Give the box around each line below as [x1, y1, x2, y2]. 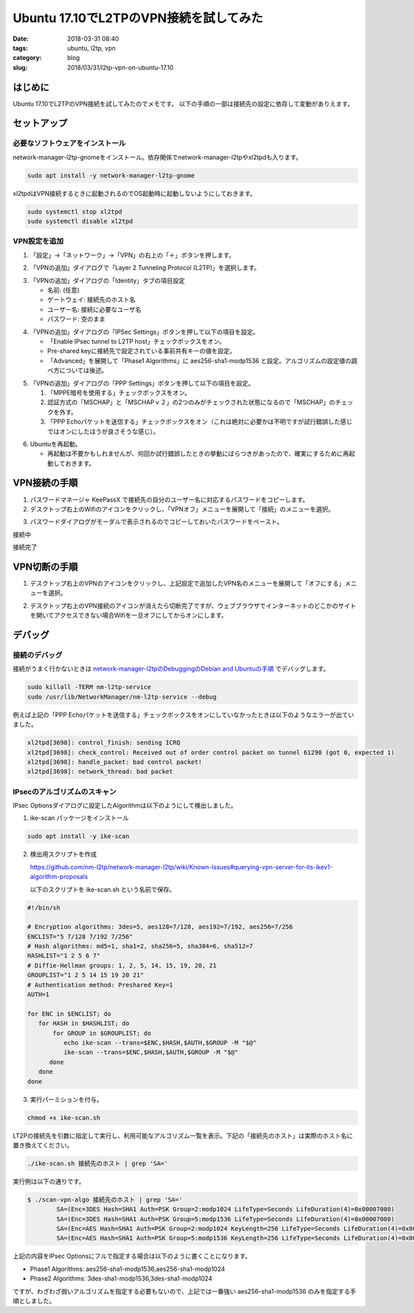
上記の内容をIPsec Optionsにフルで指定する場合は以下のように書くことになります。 [12, 1252, 252, 1261]
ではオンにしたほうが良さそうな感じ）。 [47, 427, 159, 435]
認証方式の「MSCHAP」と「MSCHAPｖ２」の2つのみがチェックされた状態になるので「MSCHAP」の [47, 398, 336, 406]
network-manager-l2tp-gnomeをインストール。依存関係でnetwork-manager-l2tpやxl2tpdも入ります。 [12, 152, 302, 161]
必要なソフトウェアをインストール [12, 139, 126, 148]
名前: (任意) [47, 286, 80, 295]
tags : [12, 43, 28, 52]
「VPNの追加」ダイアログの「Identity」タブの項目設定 [30, 276, 186, 284]
